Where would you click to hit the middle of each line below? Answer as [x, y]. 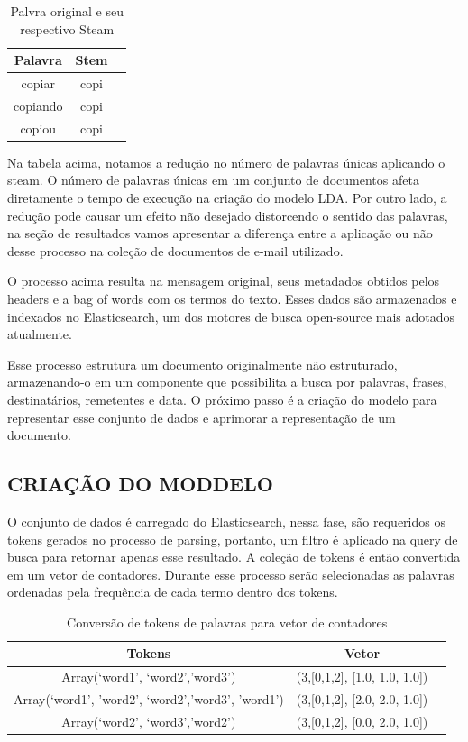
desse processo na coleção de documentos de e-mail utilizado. [175, 250]
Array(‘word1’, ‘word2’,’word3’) [149, 677]
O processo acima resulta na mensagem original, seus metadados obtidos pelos [224, 281]
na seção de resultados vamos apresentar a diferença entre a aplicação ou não [220, 233]
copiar [38, 83]
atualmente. [40, 334]
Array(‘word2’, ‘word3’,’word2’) [149, 722]
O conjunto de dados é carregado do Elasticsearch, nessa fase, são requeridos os [226, 521]
